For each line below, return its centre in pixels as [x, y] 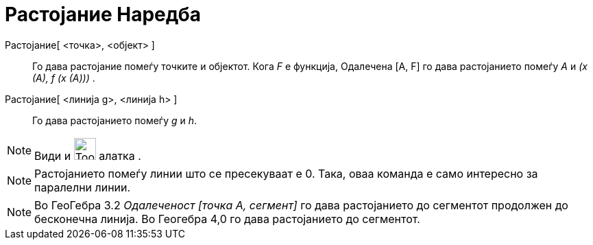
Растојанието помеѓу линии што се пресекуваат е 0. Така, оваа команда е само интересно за [286, 173]
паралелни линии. [83, 187]
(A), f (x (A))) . [64, 78]
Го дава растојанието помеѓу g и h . [115, 120]
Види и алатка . [88, 155]
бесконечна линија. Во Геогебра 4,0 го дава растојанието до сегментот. [227, 219]
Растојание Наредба [103, 14]
